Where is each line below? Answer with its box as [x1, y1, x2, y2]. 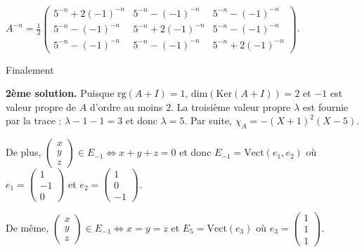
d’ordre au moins [89, 99, 163, 114]
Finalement [6, 62, 54, 77]
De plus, [6, 145, 41, 159]
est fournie [303, 99, 349, 114]
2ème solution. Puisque [6, 86, 115, 100]
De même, [6, 220, 49, 234]
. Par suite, [184, 113, 233, 128]
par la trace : [6, 113, 62, 128]
